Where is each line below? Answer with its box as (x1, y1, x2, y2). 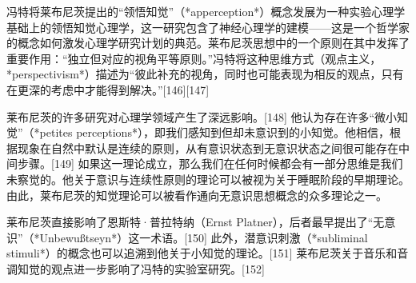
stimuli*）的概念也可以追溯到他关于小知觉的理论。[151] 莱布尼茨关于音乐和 (6, 245, 398, 261)
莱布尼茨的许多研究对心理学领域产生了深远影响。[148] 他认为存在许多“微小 (6, 108, 398, 125)
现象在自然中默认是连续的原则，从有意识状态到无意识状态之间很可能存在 (17, 139, 398, 156)
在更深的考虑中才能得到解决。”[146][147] (6, 81, 210, 98)
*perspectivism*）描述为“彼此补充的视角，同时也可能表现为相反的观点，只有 (6, 66, 404, 82)
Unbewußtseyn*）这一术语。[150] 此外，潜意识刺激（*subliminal (39, 229, 368, 245)
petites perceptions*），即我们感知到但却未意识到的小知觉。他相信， (39, 124, 390, 141)
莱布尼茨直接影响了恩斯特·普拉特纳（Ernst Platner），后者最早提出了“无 (6, 213, 385, 230)
